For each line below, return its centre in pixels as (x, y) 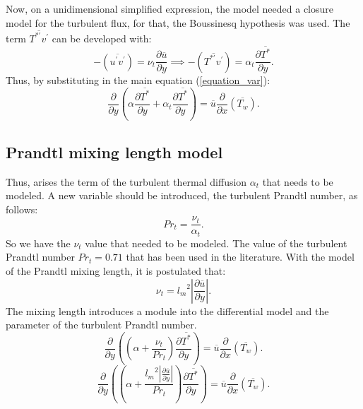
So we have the (38, 243)
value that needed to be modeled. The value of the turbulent (216, 243)
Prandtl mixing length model (114, 152)
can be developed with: (102, 38)
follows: (22, 209)
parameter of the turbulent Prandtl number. (101, 325)
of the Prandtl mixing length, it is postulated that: (116, 271)
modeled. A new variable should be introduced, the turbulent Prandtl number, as (182, 195)
